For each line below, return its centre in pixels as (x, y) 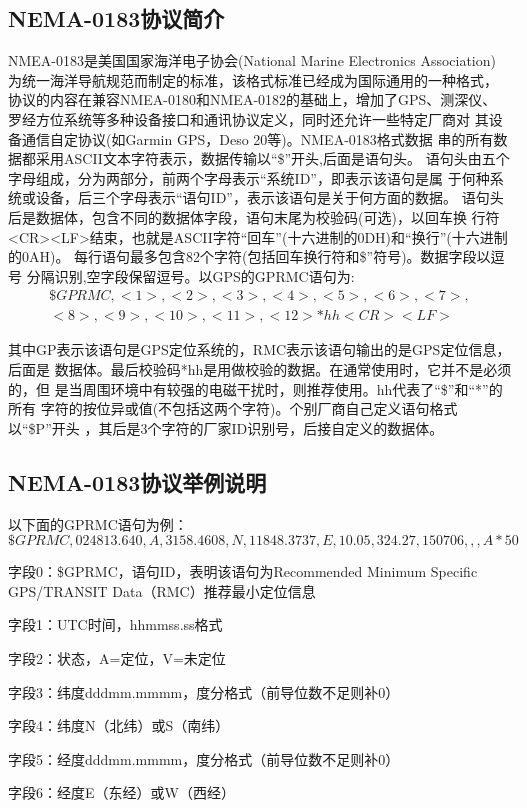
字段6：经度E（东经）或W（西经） (121, 792)
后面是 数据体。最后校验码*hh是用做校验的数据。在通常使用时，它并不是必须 (260, 368)
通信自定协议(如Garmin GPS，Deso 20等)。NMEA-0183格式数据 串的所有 (257, 138)
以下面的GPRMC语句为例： (98, 523)
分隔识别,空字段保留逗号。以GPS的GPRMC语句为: (190, 275)
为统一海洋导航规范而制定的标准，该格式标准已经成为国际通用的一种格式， (253, 79)
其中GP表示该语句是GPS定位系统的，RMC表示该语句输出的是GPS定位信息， (259, 349)
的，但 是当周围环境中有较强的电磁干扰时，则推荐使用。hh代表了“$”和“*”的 (255, 388)
